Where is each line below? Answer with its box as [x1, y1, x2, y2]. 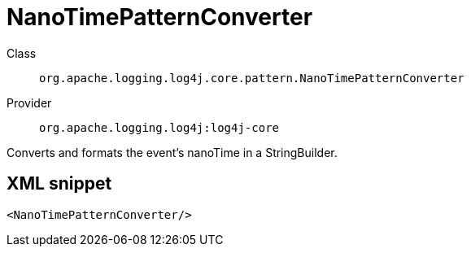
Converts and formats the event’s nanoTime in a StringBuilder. [7, 145, 338, 159]
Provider [7, 95, 52, 110]
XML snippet [7, 173, 112, 194]
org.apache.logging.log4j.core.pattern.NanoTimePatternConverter [39, 71, 464, 85]
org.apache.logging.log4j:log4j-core [39, 120, 280, 134]
